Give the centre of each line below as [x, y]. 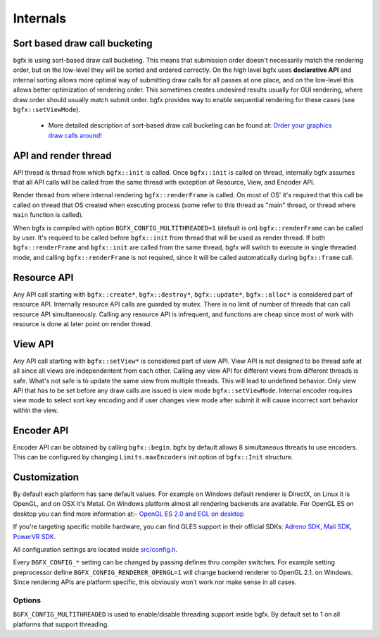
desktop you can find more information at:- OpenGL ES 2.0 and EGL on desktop [128, 514]
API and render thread [62, 155]
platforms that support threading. [61, 624]
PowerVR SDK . [34, 536]
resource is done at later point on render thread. [83, 323]
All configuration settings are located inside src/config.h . [95, 549]
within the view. [36, 410]
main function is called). [48, 215]
